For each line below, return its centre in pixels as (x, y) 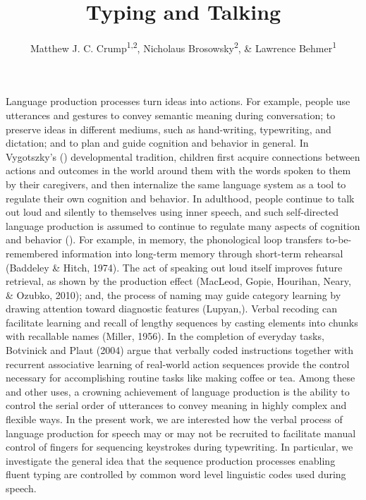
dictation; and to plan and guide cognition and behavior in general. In (157, 143)
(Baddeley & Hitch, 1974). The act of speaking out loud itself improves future (174, 267)
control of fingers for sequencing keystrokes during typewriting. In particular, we (179, 447)
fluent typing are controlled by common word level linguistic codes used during (176, 474)
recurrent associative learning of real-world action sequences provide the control (178, 364)
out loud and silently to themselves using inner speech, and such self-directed (172, 212)
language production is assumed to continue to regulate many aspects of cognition (183, 225)
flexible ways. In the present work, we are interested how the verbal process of (174, 419)
